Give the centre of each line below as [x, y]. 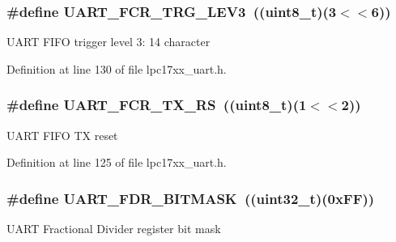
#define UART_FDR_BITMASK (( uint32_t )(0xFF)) [191, 198]
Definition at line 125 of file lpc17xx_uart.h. [117, 162]
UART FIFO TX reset [62, 135]
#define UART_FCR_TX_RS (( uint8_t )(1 [157, 105]
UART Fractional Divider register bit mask [114, 229]
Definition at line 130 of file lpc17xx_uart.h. [117, 68]
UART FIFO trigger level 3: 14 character [109, 42]
